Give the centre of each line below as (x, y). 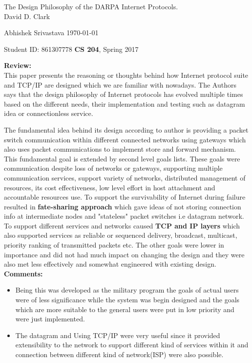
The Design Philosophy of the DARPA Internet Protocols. (91, 6)
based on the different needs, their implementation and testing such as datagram (125, 103)
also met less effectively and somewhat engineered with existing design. (110, 264)
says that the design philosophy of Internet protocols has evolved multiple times (124, 94)
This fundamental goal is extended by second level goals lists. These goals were (122, 158)
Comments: (23, 273)
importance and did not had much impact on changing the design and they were (124, 254)
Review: (18, 65)
